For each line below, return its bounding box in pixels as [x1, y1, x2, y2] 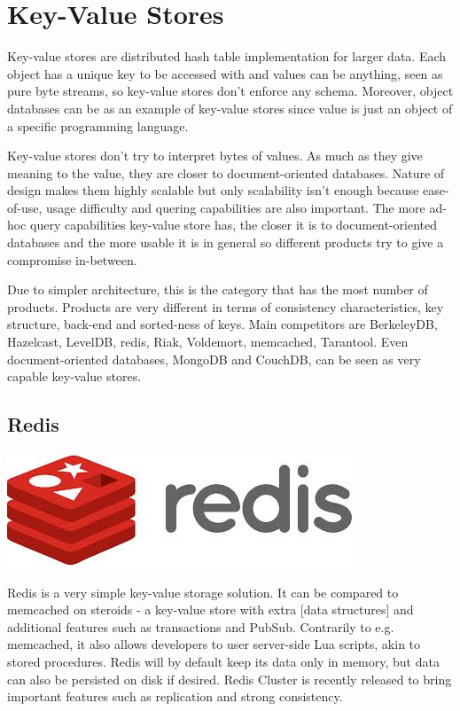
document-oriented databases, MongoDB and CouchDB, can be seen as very [7, 349, 421, 368]
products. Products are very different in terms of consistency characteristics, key [7, 297, 444, 316]
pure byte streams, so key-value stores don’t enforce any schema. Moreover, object [7, 82, 454, 100]
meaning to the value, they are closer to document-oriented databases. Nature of [7, 163, 445, 182]
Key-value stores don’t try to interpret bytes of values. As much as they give [7, 146, 423, 165]
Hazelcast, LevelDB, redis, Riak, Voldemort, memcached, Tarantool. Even [7, 332, 409, 351]
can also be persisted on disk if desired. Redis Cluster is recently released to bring [7, 669, 452, 688]
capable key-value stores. [7, 367, 142, 386]
